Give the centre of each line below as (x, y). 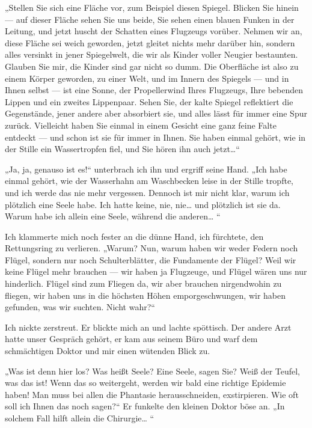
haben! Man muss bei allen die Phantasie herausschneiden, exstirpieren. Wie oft (152, 394)
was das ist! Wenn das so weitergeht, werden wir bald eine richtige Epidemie (145, 383)
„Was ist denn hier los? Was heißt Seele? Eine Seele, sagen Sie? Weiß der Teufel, (153, 371)
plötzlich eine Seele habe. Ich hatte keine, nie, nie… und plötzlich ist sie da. (143, 204)
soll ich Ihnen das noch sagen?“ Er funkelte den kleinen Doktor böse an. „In (145, 406)
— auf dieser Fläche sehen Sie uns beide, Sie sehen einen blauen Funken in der (150, 19)
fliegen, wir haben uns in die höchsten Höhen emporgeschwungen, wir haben (145, 295)
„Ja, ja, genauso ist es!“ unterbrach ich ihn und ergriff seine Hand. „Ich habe (146, 169)
